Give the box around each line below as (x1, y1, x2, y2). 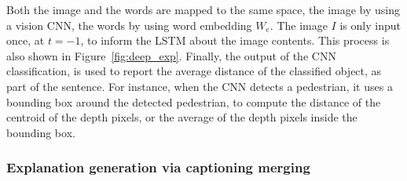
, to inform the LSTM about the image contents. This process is (80, 32, 390, 49)
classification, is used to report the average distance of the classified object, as (6, 63, 382, 79)
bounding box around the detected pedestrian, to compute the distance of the (6, 93, 381, 110)
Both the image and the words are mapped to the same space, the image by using (6, 2, 401, 17)
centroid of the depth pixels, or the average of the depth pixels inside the (6, 109, 357, 125)
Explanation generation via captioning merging (6, 157, 310, 177)
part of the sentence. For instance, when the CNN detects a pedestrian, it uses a (6, 78, 393, 94)
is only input (339, 16, 401, 33)
